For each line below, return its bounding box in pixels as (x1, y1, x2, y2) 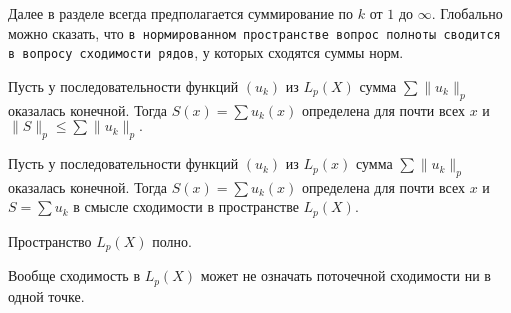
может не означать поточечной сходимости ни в (200, 265, 491, 286)
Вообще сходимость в (8, 265, 141, 286)
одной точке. (8, 285, 85, 306)
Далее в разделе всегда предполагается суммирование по (8, 3, 354, 23)
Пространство (8, 230, 92, 251)
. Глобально (431, 3, 503, 23)
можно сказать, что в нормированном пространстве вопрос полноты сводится (8, 22, 501, 43)
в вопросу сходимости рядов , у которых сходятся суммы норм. (8, 42, 404, 63)
